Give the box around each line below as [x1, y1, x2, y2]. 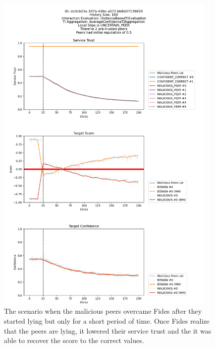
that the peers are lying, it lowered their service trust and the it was [4, 325, 212, 336]
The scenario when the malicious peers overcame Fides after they [4, 306, 202, 316]
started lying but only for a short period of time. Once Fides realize [4, 315, 210, 326]
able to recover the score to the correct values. [4, 335, 144, 346]
